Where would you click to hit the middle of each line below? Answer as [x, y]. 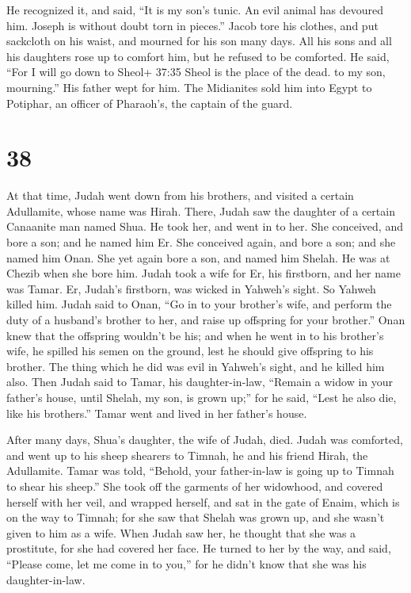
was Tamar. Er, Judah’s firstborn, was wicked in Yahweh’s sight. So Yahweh [191, 288]
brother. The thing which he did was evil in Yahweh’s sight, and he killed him [196, 366]
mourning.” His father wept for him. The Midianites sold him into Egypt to [189, 87]
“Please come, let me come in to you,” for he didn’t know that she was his [186, 563]
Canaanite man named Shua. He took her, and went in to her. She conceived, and [205, 226]
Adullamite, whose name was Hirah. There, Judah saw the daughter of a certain [201, 210]
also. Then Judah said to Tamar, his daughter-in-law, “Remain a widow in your [200, 382]
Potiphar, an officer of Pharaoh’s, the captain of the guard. [150, 103]
